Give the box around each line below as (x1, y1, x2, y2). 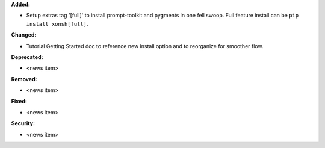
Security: (11, 120, 36, 127)
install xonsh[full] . (26, 20, 88, 27)
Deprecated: (11, 53, 43, 60)
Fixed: (11, 97, 27, 105)
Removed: (11, 75, 37, 82)
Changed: (11, 31, 37, 39)
